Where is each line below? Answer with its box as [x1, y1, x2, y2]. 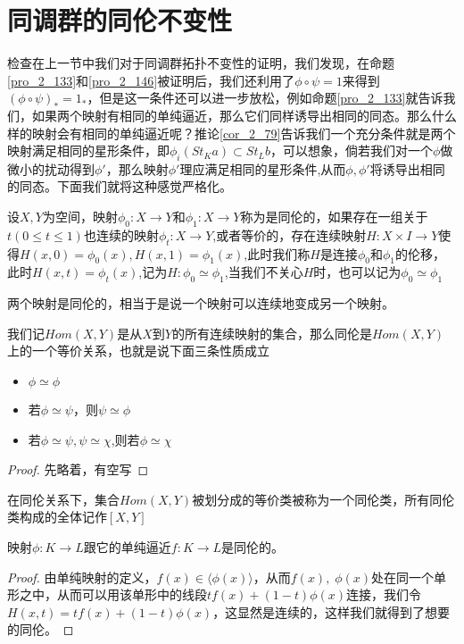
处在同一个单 [371, 567, 447, 586]
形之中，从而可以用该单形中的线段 [7, 585, 207, 604]
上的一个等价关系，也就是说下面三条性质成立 [7, 341, 269, 360]
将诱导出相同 [369, 159, 445, 178]
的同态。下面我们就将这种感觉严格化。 [7, 177, 232, 196]
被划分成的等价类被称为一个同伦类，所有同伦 [192, 489, 455, 508]
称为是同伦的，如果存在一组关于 [240, 207, 428, 226]
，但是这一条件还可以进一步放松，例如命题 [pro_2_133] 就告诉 [87, 88, 443, 107]
